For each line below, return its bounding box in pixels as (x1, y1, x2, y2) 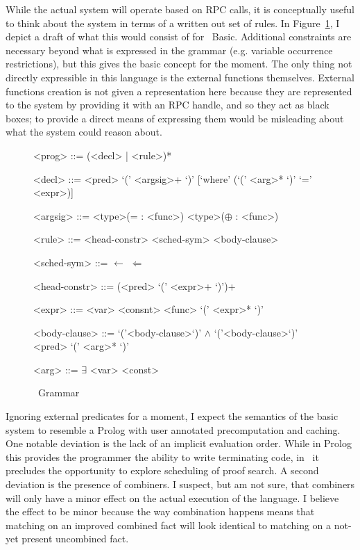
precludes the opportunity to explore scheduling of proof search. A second (6, 463, 319, 478)
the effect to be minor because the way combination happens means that (6, 504, 315, 519)
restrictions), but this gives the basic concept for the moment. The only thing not (6, 56, 352, 71)
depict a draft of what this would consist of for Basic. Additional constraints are (6, 29, 352, 44)
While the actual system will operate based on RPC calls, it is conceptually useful (6, 2, 354, 16)
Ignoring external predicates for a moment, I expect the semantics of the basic (6, 409, 338, 423)
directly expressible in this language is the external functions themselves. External (6, 70, 354, 84)
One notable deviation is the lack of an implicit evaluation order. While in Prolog (6, 436, 352, 451)
